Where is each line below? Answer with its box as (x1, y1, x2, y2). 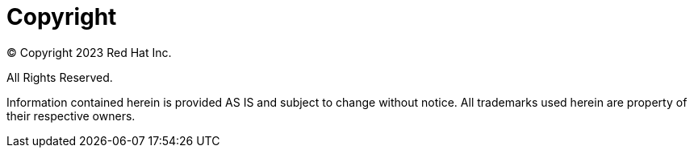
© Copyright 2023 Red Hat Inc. (6, 45, 172, 59)
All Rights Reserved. (6, 70, 113, 84)
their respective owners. (6, 108, 136, 123)
